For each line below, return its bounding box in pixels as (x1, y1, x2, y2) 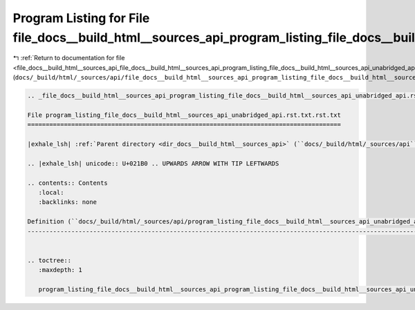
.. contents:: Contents (27, 179, 109, 187)
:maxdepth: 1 (38, 266, 83, 274)
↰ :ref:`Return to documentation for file (12, 54, 125, 62)
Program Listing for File (12, 10, 150, 26)
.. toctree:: (27, 256, 72, 264)
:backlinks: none (38, 198, 97, 206)
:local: (38, 189, 64, 197)
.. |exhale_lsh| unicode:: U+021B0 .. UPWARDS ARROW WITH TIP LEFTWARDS (27, 159, 279, 167)
